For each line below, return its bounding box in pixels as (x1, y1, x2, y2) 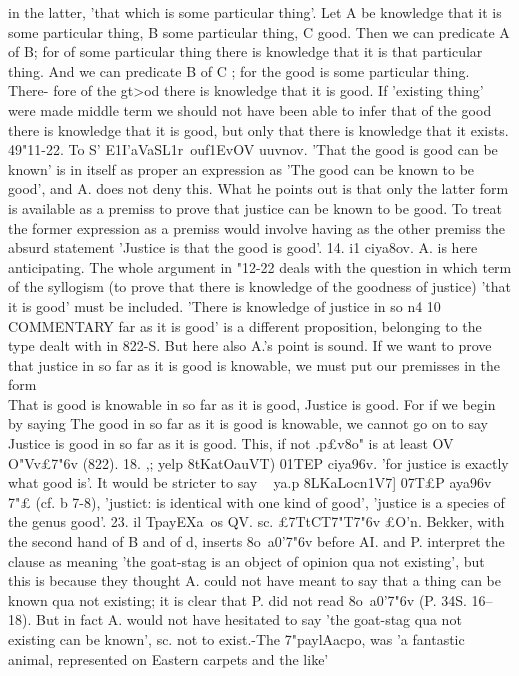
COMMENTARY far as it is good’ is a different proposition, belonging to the (8, 315, 482, 336)
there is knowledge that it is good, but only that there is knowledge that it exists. (8, 119, 509, 140)
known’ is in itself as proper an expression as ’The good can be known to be (8, 158, 475, 179)
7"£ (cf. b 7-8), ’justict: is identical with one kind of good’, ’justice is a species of (8, 491, 505, 512)
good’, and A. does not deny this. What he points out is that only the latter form (8, 178, 509, 199)
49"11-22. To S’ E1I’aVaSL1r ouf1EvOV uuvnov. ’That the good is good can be (8, 139, 498, 160)
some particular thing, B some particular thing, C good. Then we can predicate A (8, 21, 510, 42)
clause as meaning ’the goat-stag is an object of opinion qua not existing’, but (8, 550, 485, 571)
